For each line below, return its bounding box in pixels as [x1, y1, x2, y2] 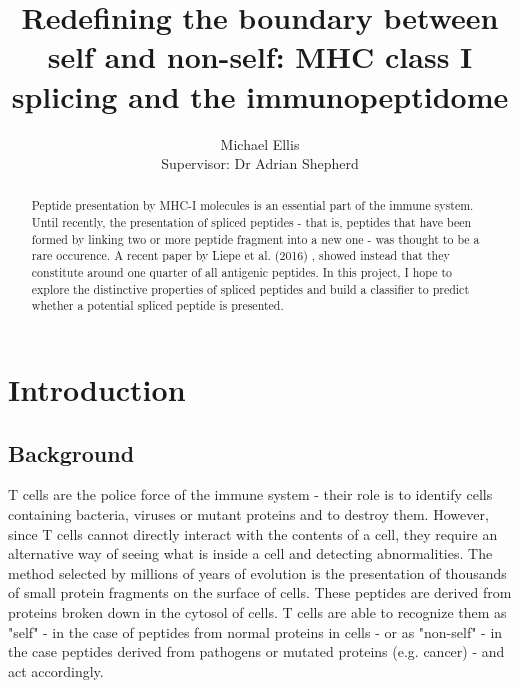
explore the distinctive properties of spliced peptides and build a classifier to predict [31, 280, 470, 297]
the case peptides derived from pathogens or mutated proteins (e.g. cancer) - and [8, 641, 505, 662]
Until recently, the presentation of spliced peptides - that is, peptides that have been [31, 214, 472, 231]
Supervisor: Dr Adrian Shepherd [161, 153, 359, 174]
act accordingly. [8, 660, 104, 681]
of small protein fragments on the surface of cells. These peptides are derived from [8, 582, 512, 603]
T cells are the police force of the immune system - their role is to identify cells [8, 484, 493, 505]
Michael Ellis [220, 133, 300, 154]
